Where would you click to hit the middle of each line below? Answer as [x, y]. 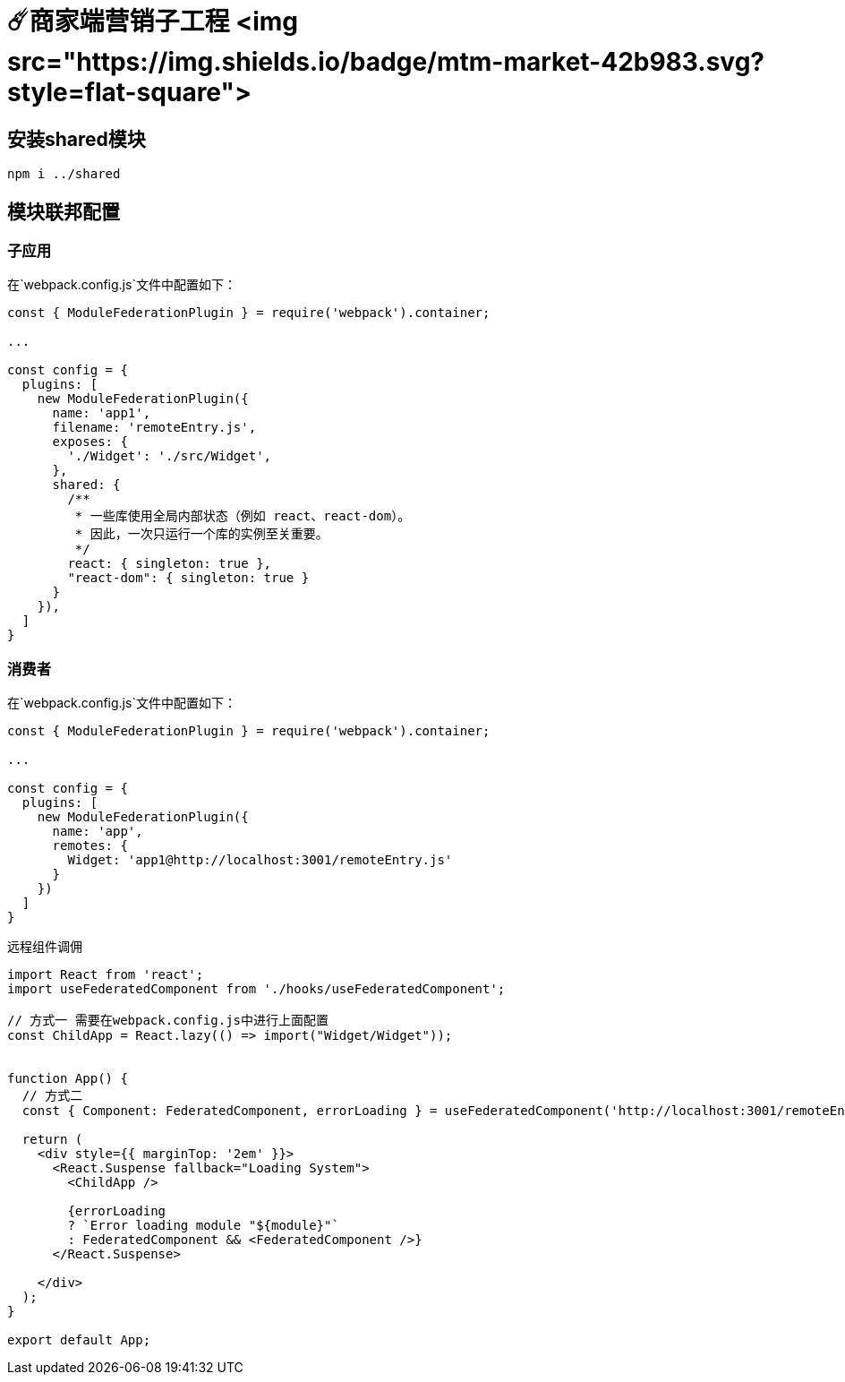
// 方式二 [52, 1096]
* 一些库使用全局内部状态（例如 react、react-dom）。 [243, 516]
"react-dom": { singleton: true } [188, 578]
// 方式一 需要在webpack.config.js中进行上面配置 [168, 1021]
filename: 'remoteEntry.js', [154, 428]
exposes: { [90, 442]
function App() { [68, 1079]
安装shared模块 [77, 139]
